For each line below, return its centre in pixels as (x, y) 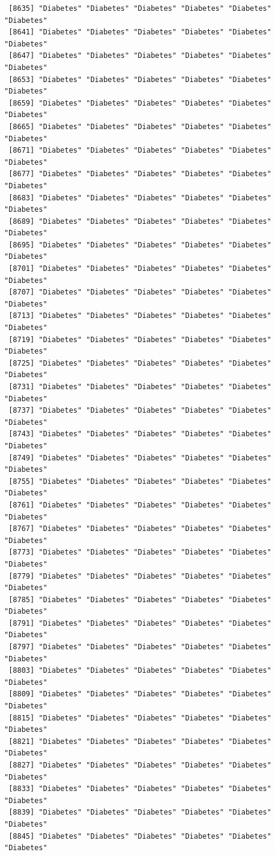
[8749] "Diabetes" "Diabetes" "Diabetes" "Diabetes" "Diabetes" (140, 458)
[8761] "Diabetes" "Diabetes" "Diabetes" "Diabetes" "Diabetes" (140, 505)
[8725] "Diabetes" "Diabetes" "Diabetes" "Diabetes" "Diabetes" (140, 363)
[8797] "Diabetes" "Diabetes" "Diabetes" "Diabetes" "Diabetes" (140, 647)
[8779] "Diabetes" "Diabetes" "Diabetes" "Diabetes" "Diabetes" (140, 576)
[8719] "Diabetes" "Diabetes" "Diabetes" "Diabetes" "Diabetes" (140, 339)
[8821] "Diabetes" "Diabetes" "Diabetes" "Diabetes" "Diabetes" (140, 741)
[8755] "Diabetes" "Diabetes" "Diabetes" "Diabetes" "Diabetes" (140, 481)
